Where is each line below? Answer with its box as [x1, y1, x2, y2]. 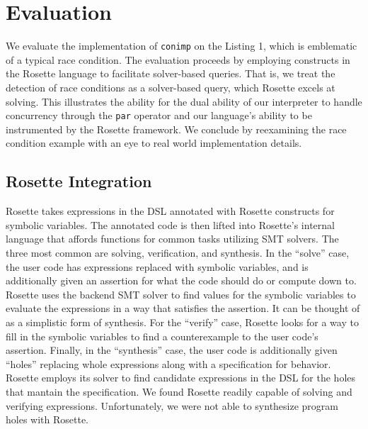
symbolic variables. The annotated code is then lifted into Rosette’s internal [6, 217, 335, 232]
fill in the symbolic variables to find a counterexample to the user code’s [6, 328, 318, 343]
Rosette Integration [6, 170, 152, 192]
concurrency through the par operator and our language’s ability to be [6, 108, 312, 123]
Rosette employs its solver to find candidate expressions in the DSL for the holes [6, 370, 356, 385]
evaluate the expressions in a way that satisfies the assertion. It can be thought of [6, 301, 360, 316]
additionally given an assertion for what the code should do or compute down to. [6, 273, 357, 288]
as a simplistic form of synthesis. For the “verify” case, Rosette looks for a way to [6, 314, 359, 329]
